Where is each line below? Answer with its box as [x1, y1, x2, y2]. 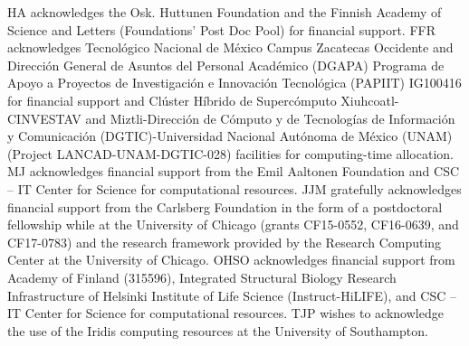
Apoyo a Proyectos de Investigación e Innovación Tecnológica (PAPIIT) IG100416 [7, 73, 462, 92]
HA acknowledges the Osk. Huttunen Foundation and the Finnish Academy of [7, 3, 442, 21]
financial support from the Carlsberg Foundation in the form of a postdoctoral [7, 197, 443, 216]
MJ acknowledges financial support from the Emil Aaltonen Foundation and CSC [7, 162, 460, 181]
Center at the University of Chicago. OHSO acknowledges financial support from [7, 250, 455, 269]
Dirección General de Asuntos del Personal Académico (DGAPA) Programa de [7, 55, 445, 74]
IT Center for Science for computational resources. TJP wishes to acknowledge [7, 304, 444, 323]
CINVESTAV [7, 108, 81, 127]
